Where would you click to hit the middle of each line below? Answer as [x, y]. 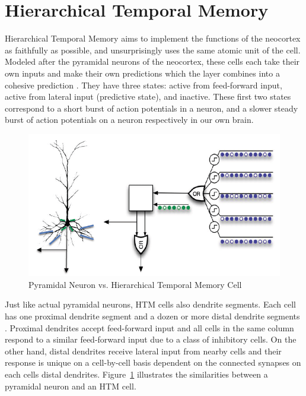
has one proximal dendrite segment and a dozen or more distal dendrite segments [152, 316]
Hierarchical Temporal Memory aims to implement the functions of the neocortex [153, 38]
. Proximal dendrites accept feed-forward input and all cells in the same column [149, 327]
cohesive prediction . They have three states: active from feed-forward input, [144, 85]
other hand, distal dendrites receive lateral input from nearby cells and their [143, 351]
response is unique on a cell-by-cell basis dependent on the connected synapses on [153, 362]
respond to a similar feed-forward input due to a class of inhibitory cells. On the [151, 339]
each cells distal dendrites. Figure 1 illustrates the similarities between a [136, 374]
